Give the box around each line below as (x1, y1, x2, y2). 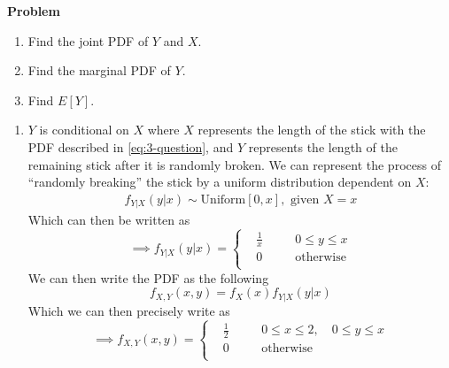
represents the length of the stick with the (197, 120, 426, 139)
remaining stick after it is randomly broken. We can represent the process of (27, 155, 441, 173)
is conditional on (39, 120, 129, 139)
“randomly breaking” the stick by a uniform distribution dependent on (27, 172, 412, 191)
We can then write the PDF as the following (27, 268, 269, 287)
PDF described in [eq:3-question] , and (27, 137, 234, 156)
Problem (7, 2, 60, 19)
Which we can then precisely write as (27, 301, 230, 319)
